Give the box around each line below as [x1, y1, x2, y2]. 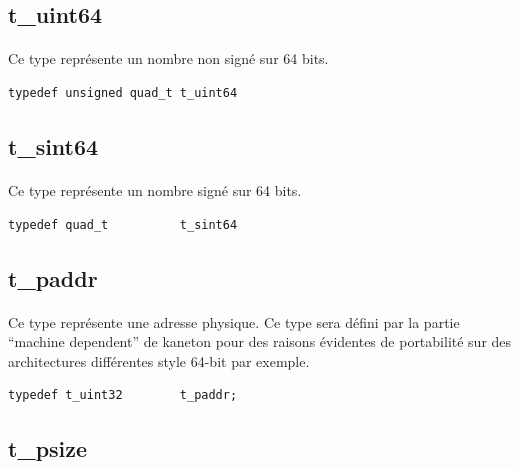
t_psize [8, 433, 88, 464]
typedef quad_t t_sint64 [8, 217, 238, 232]
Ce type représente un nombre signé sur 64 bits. [8, 179, 302, 200]
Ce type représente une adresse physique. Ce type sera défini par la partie [8, 311, 460, 332]
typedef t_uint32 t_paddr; [8, 388, 238, 403]
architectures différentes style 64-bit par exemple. [8, 350, 310, 371]
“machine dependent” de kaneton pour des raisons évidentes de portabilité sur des [8, 331, 512, 352]
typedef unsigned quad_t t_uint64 [8, 85, 238, 100]
